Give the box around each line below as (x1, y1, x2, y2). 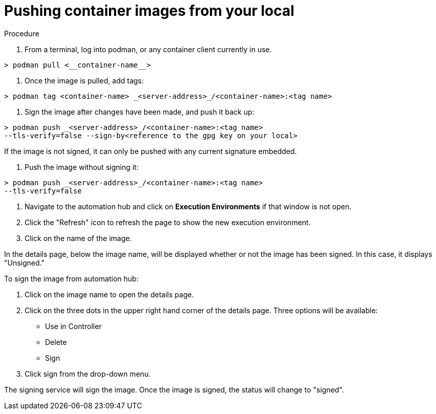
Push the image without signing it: (25, 162, 139, 171)
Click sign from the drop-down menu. (25, 369, 151, 378)
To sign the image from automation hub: (4, 274, 139, 283)
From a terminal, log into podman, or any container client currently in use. (25, 45, 272, 54)
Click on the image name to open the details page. (25, 290, 194, 299)
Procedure (4, 29, 39, 38)
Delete (45, 337, 67, 346)
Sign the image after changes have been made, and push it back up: (25, 107, 254, 116)
